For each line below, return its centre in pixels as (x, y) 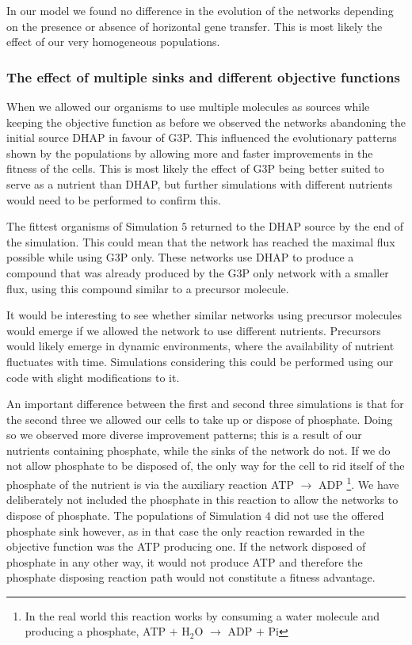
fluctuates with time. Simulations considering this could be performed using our (200, 361)
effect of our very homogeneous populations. (113, 42)
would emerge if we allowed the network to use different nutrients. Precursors (194, 330)
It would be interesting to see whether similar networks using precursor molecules (204, 315)
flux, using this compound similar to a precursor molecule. (148, 288)
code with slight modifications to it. (93, 377)
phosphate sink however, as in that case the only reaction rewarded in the (185, 531)
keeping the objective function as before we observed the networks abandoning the (206, 122)
